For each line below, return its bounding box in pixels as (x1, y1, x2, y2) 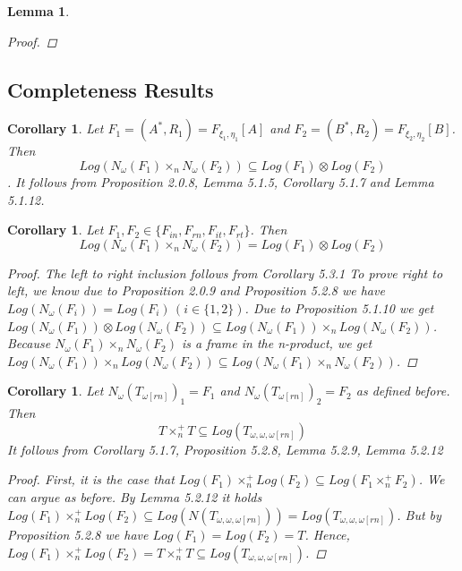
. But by (397, 505, 441, 524)
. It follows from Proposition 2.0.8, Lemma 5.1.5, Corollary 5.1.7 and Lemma (7, 172, 434, 191)
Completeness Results (7, 75, 214, 103)
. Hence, (304, 524, 350, 543)
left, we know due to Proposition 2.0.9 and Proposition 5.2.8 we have (7, 281, 385, 300)
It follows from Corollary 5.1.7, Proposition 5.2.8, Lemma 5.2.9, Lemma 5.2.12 (7, 439, 443, 458)
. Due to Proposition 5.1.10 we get (244, 298, 434, 317)
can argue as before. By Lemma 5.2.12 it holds (7, 488, 262, 507)
